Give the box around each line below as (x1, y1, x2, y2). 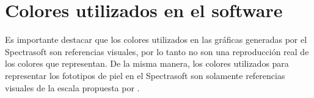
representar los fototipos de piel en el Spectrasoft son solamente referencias (5, 69, 285, 81)
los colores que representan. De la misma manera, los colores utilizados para (5, 57, 289, 70)
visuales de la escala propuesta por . (5, 81, 140, 94)
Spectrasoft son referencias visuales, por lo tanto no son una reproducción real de (5, 45, 309, 58)
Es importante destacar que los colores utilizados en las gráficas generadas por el (5, 33, 307, 46)
